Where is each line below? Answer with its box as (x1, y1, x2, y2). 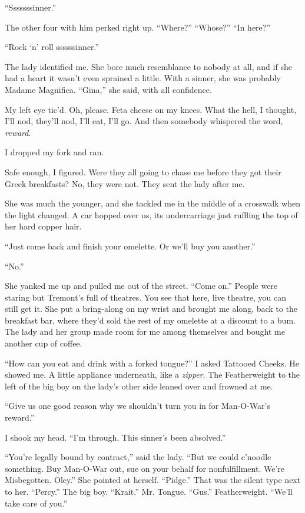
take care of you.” (5, 497, 68, 509)
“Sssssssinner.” (5, 1, 57, 13)
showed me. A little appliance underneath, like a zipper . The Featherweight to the (5, 368, 300, 381)
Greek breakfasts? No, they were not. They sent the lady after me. (5, 177, 245, 189)
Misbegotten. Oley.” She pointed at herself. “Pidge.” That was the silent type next (5, 474, 301, 486)
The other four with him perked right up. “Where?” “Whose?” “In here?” (5, 21, 271, 33)
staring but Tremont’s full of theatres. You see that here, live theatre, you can (5, 291, 287, 303)
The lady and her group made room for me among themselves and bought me (5, 325, 285, 338)
